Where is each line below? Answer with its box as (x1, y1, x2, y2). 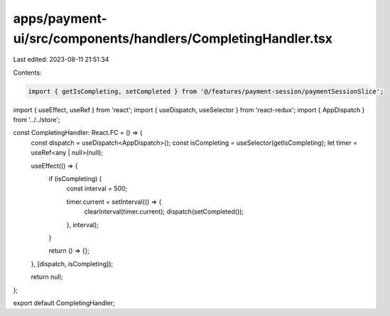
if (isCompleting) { (48, 175, 102, 183)
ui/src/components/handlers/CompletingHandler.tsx (13, 31, 333, 46)
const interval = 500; (66, 185, 128, 193)
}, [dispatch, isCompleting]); (31, 259, 114, 268)
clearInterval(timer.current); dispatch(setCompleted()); (84, 207, 244, 216)
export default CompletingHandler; (13, 298, 115, 307)
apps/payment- (13, 11, 108, 26)
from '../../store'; (13, 116, 60, 124)
